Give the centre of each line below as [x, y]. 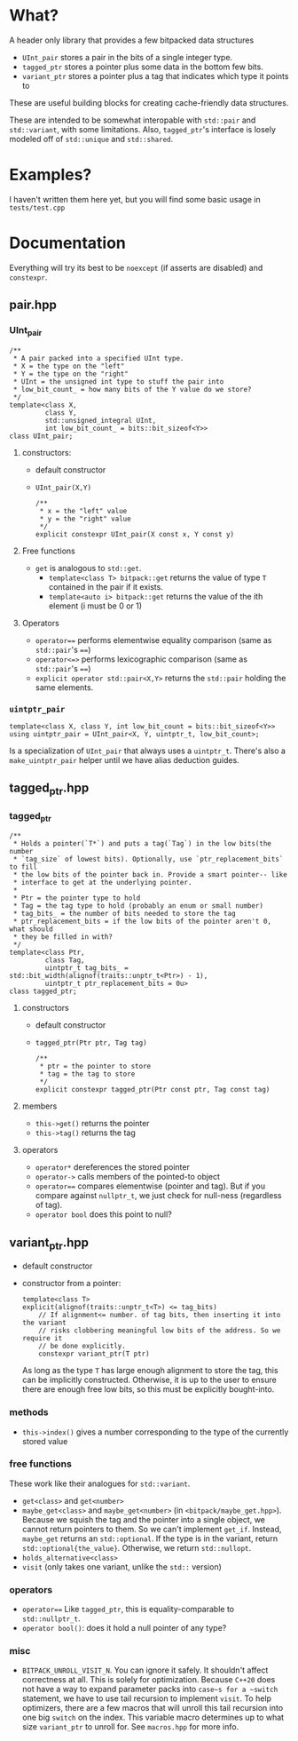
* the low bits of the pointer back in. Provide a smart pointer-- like [150, 875]
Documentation [68, 243]
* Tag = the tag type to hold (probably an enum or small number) [138, 906]
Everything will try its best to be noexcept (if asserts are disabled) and [136, 267]
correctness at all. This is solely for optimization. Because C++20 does [149, 1680]
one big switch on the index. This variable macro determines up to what [153, 1717]
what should [31, 929]
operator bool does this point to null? [104, 1214]
